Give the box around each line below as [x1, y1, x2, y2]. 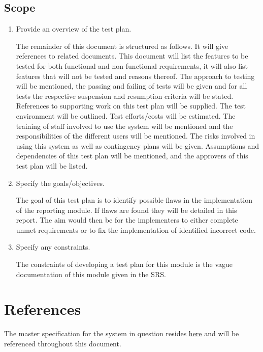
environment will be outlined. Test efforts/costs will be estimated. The [16, 110, 236, 121]
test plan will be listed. [16, 160, 88, 171]
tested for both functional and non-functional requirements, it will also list [16, 60, 248, 71]
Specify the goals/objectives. [16, 177, 105, 188]
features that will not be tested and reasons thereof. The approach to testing [16, 70, 255, 81]
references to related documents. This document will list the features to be [16, 50, 248, 61]
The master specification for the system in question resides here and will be [4, 328, 239, 339]
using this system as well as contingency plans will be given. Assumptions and [16, 140, 259, 151]
